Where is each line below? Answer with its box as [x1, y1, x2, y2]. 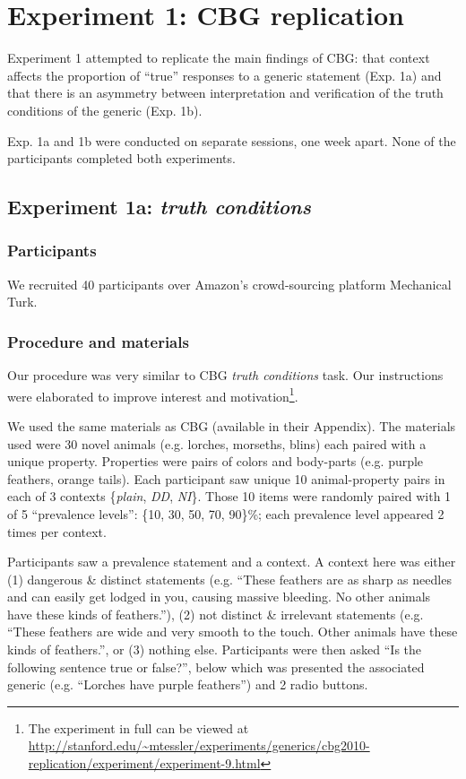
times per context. [7, 522, 107, 541]
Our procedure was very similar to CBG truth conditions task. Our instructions [7, 366, 444, 385]
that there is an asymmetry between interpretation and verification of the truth [7, 83, 444, 102]
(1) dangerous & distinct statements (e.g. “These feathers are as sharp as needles [7, 569, 452, 588]
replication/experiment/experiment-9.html [28, 754, 261, 773]
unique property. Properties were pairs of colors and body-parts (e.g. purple [7, 452, 424, 471]
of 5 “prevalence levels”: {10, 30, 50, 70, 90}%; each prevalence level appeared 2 [7, 504, 444, 523]
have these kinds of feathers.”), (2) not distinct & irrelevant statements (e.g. [7, 604, 424, 623]
